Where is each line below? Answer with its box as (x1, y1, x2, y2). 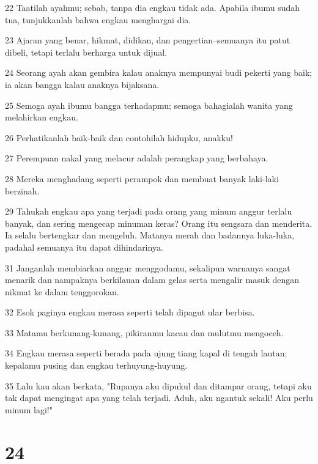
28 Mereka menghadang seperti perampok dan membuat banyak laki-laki (5, 172, 279, 185)
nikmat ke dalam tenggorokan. (5, 285, 119, 298)
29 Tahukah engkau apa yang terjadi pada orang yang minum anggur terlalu (5, 205, 292, 218)
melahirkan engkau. (5, 111, 78, 123)
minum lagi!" (5, 403, 53, 416)
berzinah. (5, 184, 40, 197)
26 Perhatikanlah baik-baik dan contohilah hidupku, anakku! (5, 131, 233, 144)
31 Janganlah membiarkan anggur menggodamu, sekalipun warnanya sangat (5, 261, 290, 274)
